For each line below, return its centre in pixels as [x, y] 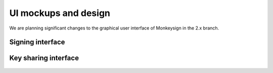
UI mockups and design [60, 13]
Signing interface [37, 42]
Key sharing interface [44, 58]
